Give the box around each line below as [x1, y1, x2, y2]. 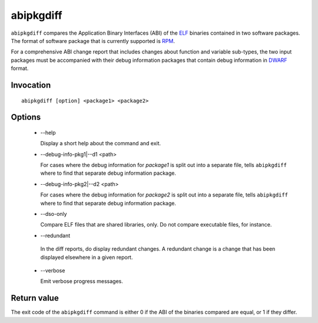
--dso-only [40, 211, 67, 218]
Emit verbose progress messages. [40, 278, 124, 285]
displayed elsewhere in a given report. [40, 254, 133, 261]
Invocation [11, 80, 51, 90]
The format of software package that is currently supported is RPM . [11, 37, 175, 44]
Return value [11, 293, 59, 303]
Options [11, 112, 41, 122]
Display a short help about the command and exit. [40, 140, 161, 147]
